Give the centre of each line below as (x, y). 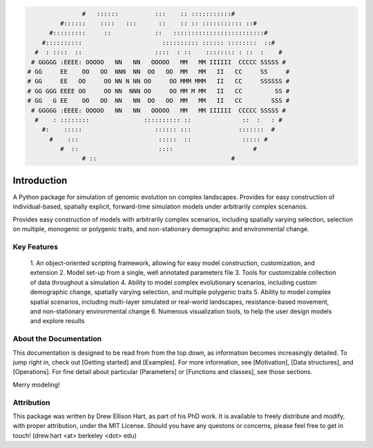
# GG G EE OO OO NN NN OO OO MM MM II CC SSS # (159, 101)
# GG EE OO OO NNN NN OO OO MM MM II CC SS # (159, 71)
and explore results (57, 321)
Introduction (40, 181)
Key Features (36, 246)
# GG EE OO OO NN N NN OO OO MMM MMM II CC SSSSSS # (159, 81)
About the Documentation (57, 339)
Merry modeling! (36, 384)
